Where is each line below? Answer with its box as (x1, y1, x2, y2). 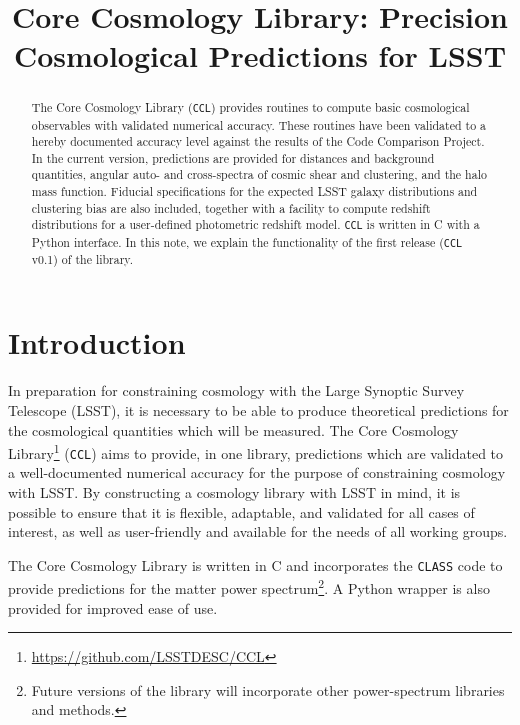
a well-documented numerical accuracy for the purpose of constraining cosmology (8, 462, 506, 483)
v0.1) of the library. (31, 250, 133, 267)
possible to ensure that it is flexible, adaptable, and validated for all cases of (8, 501, 475, 522)
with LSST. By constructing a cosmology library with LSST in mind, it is (8, 482, 461, 502)
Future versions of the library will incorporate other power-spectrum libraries (31, 679, 505, 700)
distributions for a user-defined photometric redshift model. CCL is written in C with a (31, 216, 480, 233)
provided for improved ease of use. (8, 597, 218, 618)
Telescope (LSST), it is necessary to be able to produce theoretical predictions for (8, 399, 509, 420)
